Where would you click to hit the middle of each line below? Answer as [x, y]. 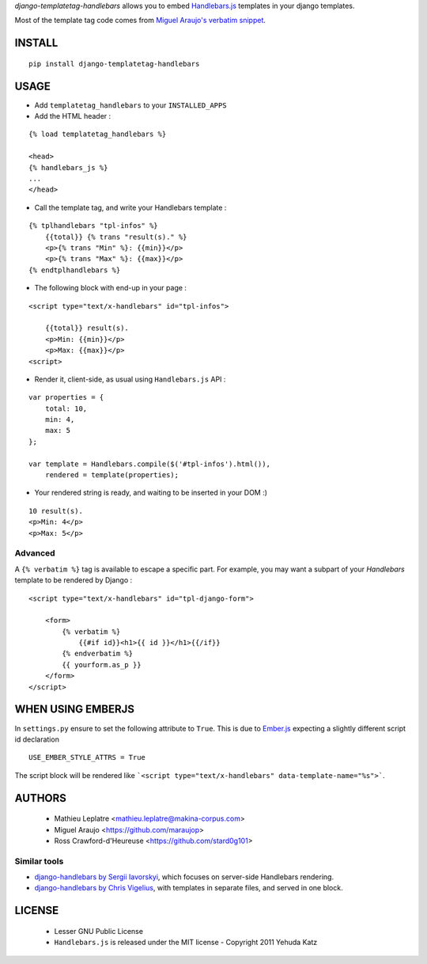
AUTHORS [41, 798]
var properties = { [66, 397]
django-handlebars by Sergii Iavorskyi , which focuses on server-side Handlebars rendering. [184, 877]
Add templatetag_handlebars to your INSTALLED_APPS [130, 105]
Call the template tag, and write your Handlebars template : [130, 207]
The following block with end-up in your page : [111, 288]
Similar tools [39, 861]
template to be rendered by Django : [74, 580]
